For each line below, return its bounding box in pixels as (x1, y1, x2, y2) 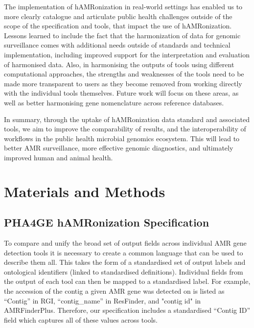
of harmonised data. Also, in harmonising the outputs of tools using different (4, 59, 234, 69)
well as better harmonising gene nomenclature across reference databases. (4, 97, 224, 107)
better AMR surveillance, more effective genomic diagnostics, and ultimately (4, 143, 233, 153)
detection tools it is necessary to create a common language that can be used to (4, 247, 243, 257)
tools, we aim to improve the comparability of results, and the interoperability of (4, 124, 246, 134)
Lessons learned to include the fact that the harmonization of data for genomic (4, 30, 241, 40)
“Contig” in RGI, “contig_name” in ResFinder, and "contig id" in (4, 295, 201, 305)
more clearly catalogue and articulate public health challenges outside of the (4, 11, 232, 21)
